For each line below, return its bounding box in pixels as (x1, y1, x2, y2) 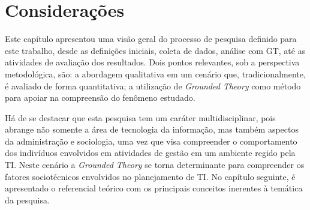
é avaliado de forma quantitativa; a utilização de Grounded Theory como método (5, 79, 301, 92)
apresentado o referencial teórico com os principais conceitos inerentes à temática (5, 182, 303, 194)
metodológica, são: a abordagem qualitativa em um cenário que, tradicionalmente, (5, 67, 306, 80)
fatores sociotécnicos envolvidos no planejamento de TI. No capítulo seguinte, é (5, 170, 296, 182)
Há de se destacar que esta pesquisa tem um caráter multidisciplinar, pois (5, 111, 276, 124)
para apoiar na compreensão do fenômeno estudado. (5, 91, 195, 104)
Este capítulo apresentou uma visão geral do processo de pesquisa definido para (5, 32, 297, 45)
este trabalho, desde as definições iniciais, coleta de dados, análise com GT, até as (5, 44, 306, 56)
